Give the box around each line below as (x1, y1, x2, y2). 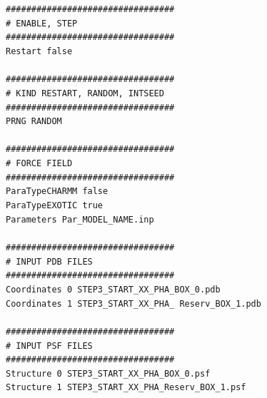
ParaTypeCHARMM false (6, 186, 109, 197)
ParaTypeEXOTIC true (6, 200, 104, 211)
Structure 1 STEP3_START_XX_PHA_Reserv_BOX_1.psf (6, 382, 246, 393)
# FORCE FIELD (6, 158, 73, 169)
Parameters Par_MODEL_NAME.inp (6, 214, 154, 225)
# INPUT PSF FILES (6, 340, 93, 351)
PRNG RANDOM (6, 116, 62, 127)
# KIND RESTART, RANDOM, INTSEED (6, 88, 164, 98)
